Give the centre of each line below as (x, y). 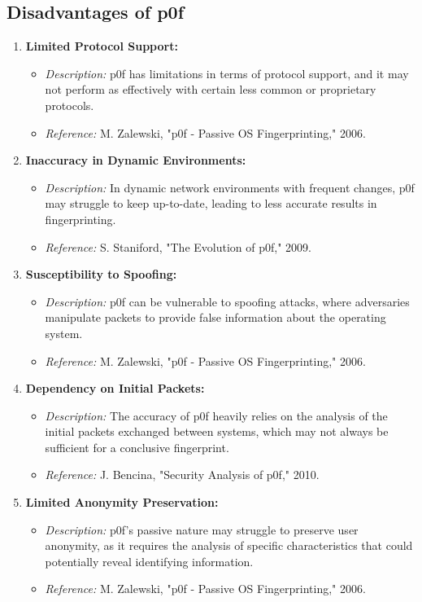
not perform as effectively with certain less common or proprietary (211, 89)
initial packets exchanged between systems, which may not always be (217, 431)
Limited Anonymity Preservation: (122, 502)
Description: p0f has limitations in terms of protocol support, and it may (227, 73)
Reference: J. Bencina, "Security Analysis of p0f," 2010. (182, 475)
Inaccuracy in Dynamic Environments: (136, 160)
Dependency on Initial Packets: (115, 388)
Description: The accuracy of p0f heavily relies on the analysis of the (216, 415)
